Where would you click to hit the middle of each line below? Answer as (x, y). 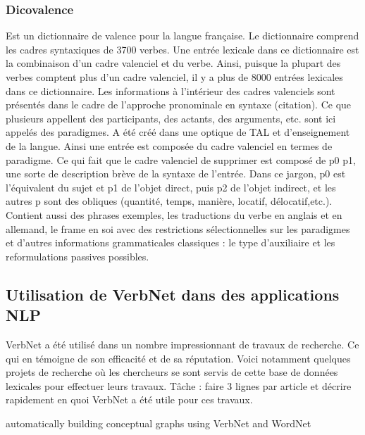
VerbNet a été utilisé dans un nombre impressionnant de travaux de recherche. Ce (182, 344)
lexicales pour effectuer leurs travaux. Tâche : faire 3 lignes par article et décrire (179, 385)
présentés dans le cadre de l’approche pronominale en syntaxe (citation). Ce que (179, 105)
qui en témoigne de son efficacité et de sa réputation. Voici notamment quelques (178, 358)
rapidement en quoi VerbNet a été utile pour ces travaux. (129, 399)
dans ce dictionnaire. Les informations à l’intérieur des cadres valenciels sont (171, 90)
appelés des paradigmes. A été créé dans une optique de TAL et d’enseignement (178, 132)
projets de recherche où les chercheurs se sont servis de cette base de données (172, 372)
